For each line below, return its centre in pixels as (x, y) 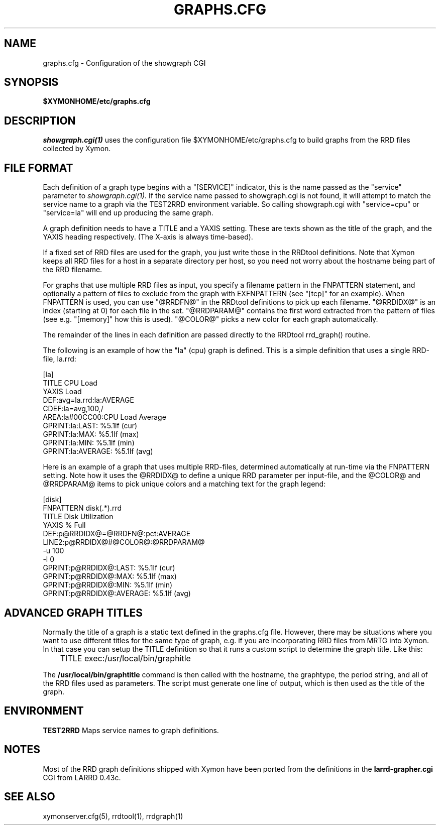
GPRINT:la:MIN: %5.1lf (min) (89, 443)
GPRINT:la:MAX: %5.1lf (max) (91, 434)
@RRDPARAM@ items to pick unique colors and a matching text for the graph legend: (184, 484)
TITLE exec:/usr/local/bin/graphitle (125, 658)
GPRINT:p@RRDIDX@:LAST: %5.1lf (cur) (109, 568)
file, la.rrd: (60, 359)
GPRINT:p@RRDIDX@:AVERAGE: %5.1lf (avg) (117, 594)
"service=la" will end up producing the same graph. (128, 213)
